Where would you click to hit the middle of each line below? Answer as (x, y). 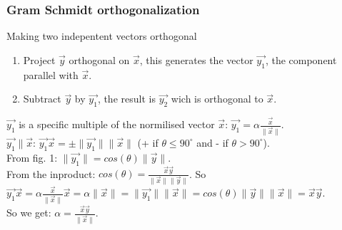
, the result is (126, 99)
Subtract (42, 99)
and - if (212, 142)
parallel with (51, 74)
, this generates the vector (196, 59)
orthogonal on (99, 59)
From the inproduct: (51, 173)
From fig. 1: (32, 157)
